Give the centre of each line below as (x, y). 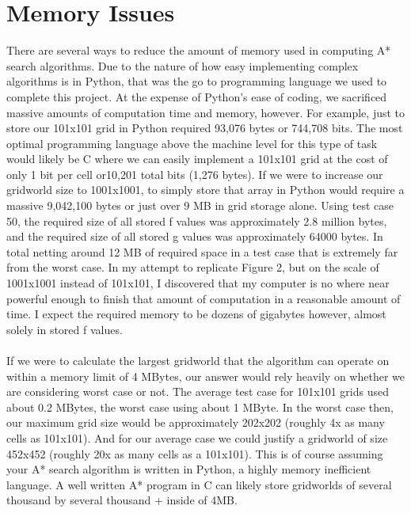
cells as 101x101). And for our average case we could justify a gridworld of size (197, 437)
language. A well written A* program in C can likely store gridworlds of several (199, 484)
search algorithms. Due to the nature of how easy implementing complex (183, 65)
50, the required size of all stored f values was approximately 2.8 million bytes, (197, 220)
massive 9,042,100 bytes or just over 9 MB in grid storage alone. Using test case (200, 205)
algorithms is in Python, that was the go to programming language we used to (197, 81)
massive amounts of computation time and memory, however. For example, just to (206, 112)
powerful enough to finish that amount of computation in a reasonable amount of (204, 298)
